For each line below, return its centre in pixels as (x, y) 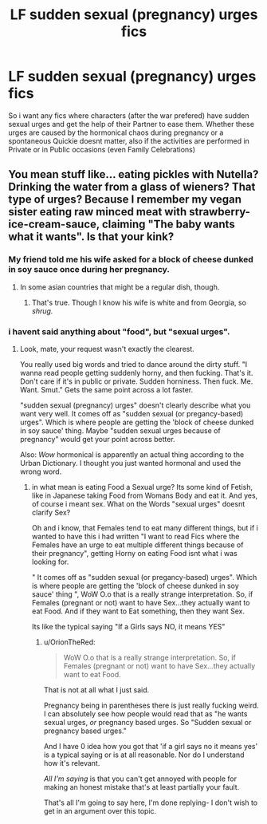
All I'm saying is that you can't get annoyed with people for (140, 779)
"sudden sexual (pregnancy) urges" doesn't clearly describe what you (135, 405)
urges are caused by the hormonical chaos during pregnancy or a (116, 132)
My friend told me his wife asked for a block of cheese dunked (131, 259)
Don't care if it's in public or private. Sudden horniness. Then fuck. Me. (136, 381)
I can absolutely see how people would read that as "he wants (145, 714)
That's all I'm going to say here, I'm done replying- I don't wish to (150, 802)
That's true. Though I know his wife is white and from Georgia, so (139, 302)
